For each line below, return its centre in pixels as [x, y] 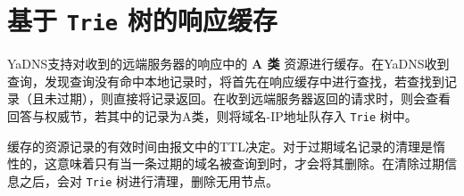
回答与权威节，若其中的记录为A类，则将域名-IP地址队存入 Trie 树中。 [212, 116]
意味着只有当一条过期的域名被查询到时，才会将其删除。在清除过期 [250, 163]
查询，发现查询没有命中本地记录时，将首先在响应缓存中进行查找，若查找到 [226, 81]
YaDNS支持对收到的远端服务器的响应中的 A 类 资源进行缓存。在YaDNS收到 [228, 64]
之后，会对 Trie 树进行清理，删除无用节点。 [149, 180]
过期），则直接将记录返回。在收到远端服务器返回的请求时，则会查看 [253, 98]
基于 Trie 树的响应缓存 [142, 20]
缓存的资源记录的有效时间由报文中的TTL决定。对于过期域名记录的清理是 [220, 146]
